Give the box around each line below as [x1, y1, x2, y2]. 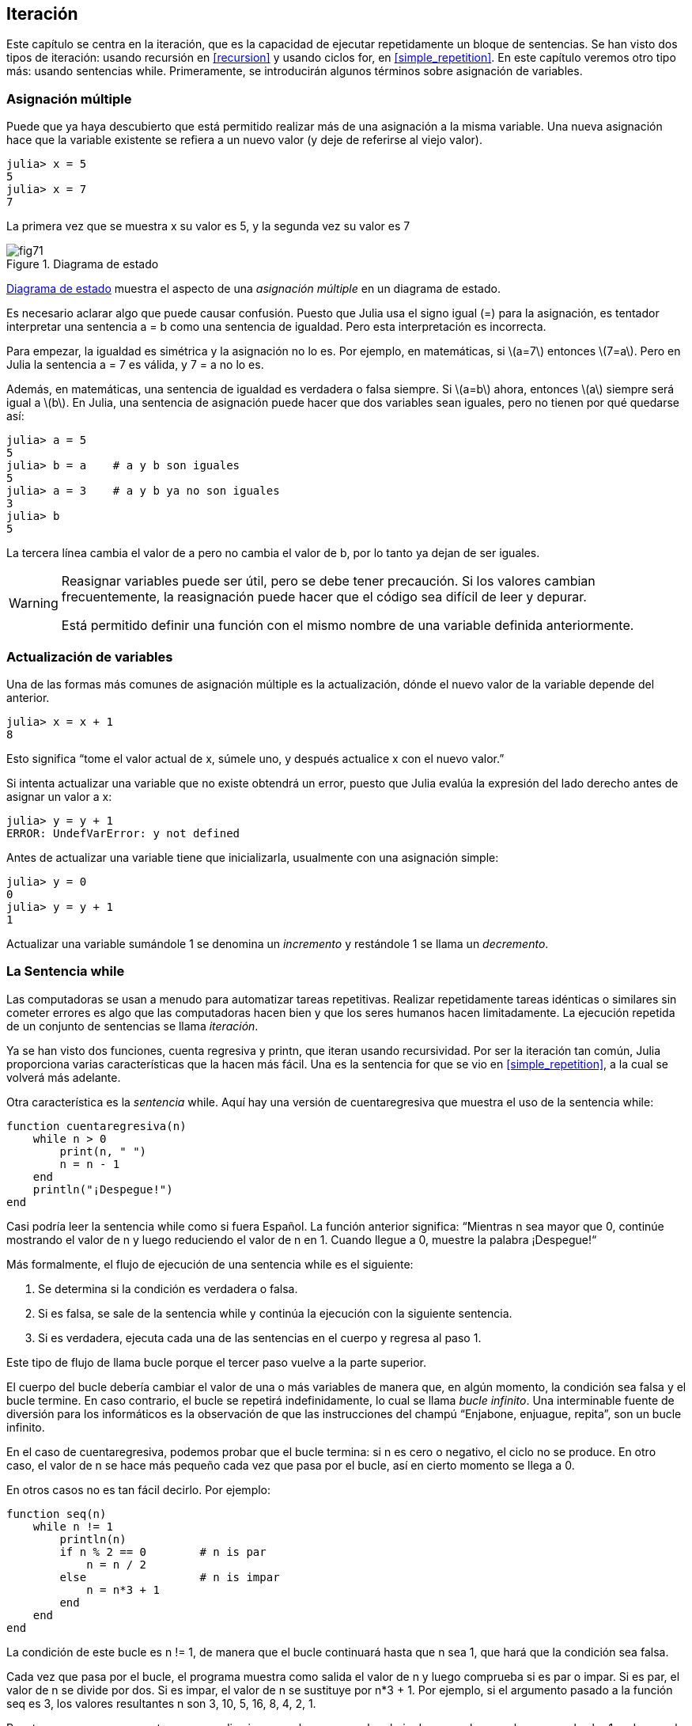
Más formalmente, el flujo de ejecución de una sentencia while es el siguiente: [6, 1257, 414, 1271]
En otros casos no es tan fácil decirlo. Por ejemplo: [6, 1482, 271, 1496]
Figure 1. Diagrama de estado [6, 257, 159, 271]
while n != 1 [32, 1519, 113, 1533]
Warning [9, 595, 59, 612]
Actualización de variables [6, 648, 173, 665]
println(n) [59, 1532, 127, 1546]
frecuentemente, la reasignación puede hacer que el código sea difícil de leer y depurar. [61, 589, 587, 605]
